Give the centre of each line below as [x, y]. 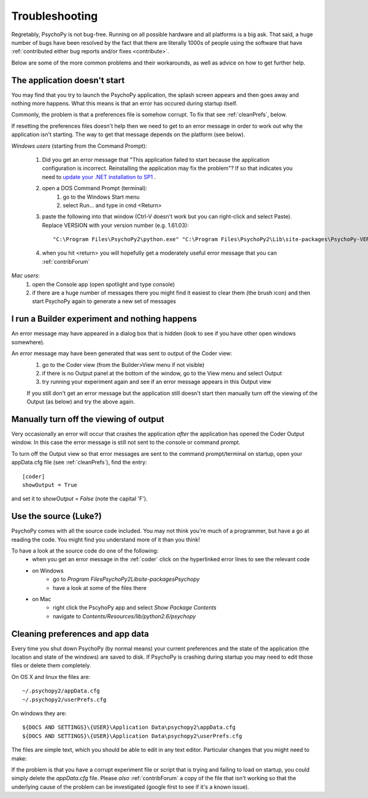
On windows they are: [39, 713]
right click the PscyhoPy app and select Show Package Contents [135, 608]
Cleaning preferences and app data [80, 634]
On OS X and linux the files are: [51, 677]
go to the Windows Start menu [102, 197]
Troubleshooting [55, 16]
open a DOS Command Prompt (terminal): [94, 188]
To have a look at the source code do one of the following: [85, 551]
